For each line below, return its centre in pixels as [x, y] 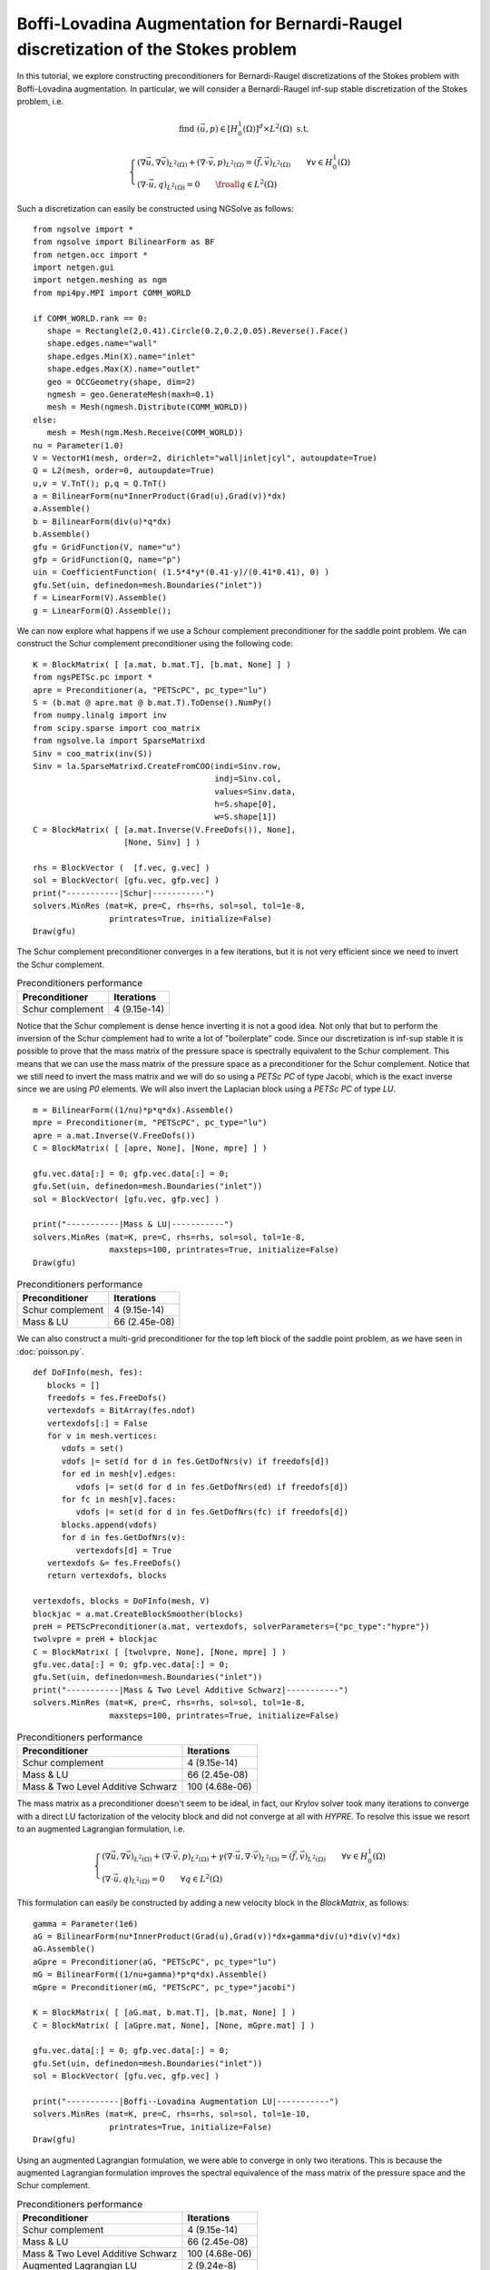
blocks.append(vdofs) [109, 1525]
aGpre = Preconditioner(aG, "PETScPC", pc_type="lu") [155, 1962]
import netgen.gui [74, 267]
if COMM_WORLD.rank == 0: [91, 318]
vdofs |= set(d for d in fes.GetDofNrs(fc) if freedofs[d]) [212, 1512]
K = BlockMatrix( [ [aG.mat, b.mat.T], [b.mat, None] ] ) [165, 2013]
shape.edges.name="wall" [102, 344]
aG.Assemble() [64, 1949]
